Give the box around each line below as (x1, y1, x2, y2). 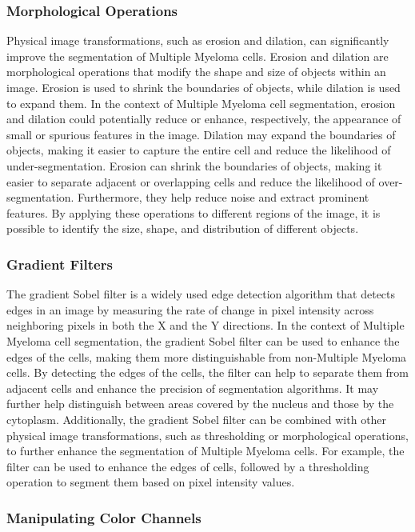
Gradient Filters (6, 254, 113, 274)
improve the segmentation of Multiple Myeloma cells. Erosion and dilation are (6, 47, 389, 64)
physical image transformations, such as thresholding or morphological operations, (6, 426, 409, 443)
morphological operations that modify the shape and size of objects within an (6, 63, 386, 80)
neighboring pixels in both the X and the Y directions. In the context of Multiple (6, 317, 405, 334)
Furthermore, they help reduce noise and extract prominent (78, 189, 369, 206)
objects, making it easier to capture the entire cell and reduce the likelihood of (6, 142, 391, 158)
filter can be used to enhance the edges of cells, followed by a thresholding (6, 458, 369, 474)
